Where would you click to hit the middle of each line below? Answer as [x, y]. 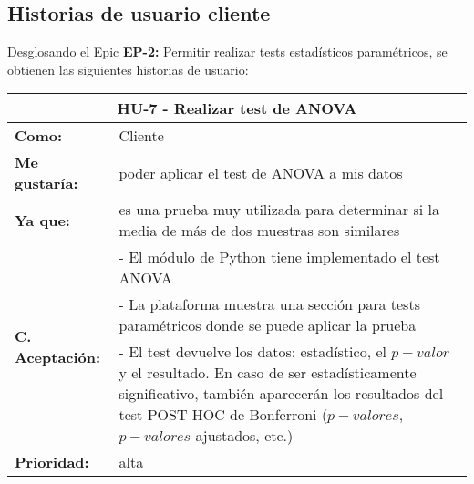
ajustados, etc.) [244, 436]
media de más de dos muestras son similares [259, 231]
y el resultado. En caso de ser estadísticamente [268, 373]
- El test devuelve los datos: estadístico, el [252, 352]
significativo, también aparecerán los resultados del [281, 394]
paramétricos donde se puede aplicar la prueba [268, 325]
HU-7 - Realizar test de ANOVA [237, 108]
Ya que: [42, 220]
